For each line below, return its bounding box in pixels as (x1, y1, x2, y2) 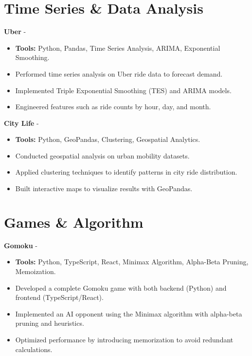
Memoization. (15, 266, 56, 276)
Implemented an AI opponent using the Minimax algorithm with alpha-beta (15, 308, 242, 318)
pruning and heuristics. (15, 318, 84, 328)
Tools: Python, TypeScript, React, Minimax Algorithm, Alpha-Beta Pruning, (15, 257, 249, 267)
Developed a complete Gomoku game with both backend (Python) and (15, 282, 227, 293)
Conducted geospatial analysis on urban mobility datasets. (15, 150, 190, 160)
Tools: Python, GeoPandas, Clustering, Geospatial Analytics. (15, 134, 200, 144)
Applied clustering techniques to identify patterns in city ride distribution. (15, 167, 237, 177)
